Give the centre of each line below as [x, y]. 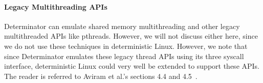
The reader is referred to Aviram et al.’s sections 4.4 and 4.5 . [101, 76]
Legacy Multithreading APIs [56, 6]
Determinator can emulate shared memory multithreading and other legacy [122, 26]
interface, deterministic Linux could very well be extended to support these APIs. [132, 66]
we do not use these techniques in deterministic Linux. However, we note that [126, 46]
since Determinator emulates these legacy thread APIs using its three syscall [124, 56]
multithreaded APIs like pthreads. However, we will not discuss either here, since [131, 36]
